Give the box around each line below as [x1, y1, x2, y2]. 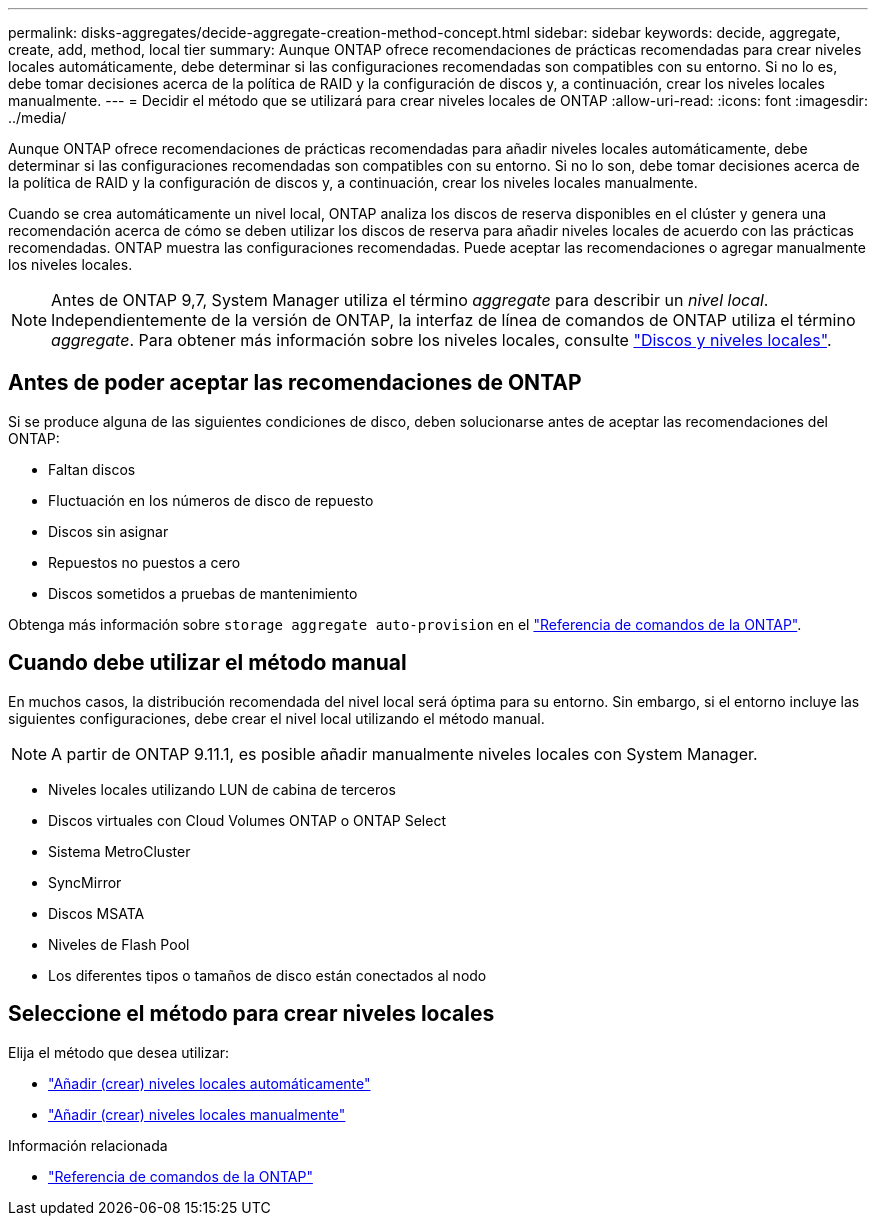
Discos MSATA [48, 904, 145, 922]
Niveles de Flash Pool [48, 935, 190, 953]
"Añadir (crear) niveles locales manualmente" [48, 1105, 346, 1123]
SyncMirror [48, 873, 122, 891]
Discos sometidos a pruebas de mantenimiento [48, 584, 358, 602]
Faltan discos [48, 460, 136, 478]
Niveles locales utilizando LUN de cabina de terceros [48, 780, 396, 798]
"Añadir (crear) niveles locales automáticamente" [48, 1074, 371, 1092]
